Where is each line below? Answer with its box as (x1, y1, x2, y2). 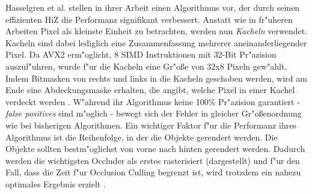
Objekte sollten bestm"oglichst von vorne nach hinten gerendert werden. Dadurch (5, 142, 305, 155)
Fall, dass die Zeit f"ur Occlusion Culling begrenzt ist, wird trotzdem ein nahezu (5, 166, 301, 178)
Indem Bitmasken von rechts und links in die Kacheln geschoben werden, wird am (5, 71, 307, 84)
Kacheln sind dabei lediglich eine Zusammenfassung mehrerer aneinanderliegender (5, 36, 307, 49)
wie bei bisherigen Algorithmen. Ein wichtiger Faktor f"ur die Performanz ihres (5, 118, 296, 131)
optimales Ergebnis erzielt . (5, 177, 106, 190)
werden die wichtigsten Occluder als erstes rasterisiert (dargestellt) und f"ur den (5, 154, 300, 166)
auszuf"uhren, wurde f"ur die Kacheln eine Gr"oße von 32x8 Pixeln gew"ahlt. (5, 59, 287, 72)
